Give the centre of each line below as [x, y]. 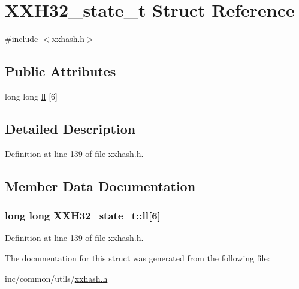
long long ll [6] [31, 96]
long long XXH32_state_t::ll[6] [83, 216]
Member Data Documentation [100, 186]
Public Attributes [61, 71]
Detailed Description [70, 128]
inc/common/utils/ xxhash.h [56, 278]
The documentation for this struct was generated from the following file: [138, 258]
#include [22, 39]
